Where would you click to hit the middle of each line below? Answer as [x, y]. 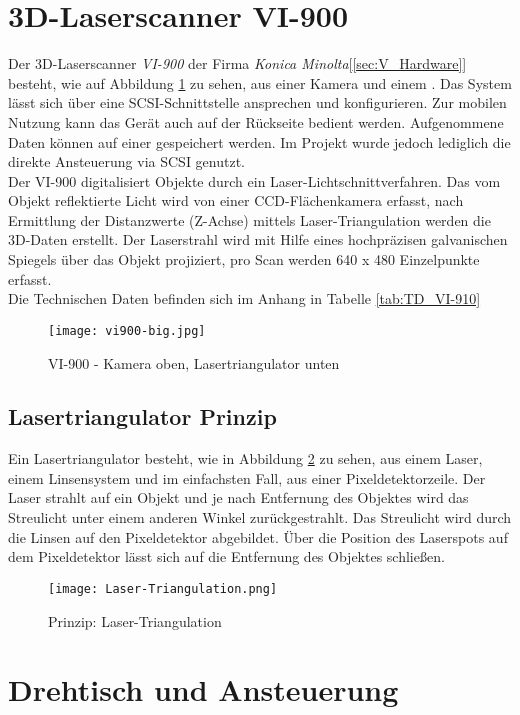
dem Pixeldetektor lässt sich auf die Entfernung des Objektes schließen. [226, 556]
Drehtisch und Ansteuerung [203, 689]
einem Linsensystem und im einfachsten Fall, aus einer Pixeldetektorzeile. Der [247, 477]
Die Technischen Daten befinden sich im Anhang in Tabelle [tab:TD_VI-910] [244, 298]
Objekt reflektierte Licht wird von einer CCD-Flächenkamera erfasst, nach [236, 200]
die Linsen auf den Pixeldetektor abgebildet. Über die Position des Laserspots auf [258, 536]
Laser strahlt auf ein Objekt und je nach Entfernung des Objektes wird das [238, 497]
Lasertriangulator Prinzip [142, 416]
